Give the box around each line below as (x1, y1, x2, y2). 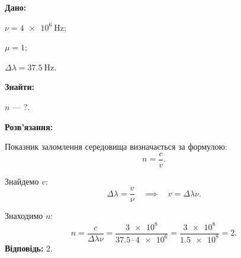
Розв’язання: (5, 120, 53, 133)
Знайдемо (5, 175, 39, 187)
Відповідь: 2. (5, 241, 53, 254)
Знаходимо (5, 209, 43, 222)
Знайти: (5, 80, 34, 93)
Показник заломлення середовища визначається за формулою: (5, 140, 227, 153)
